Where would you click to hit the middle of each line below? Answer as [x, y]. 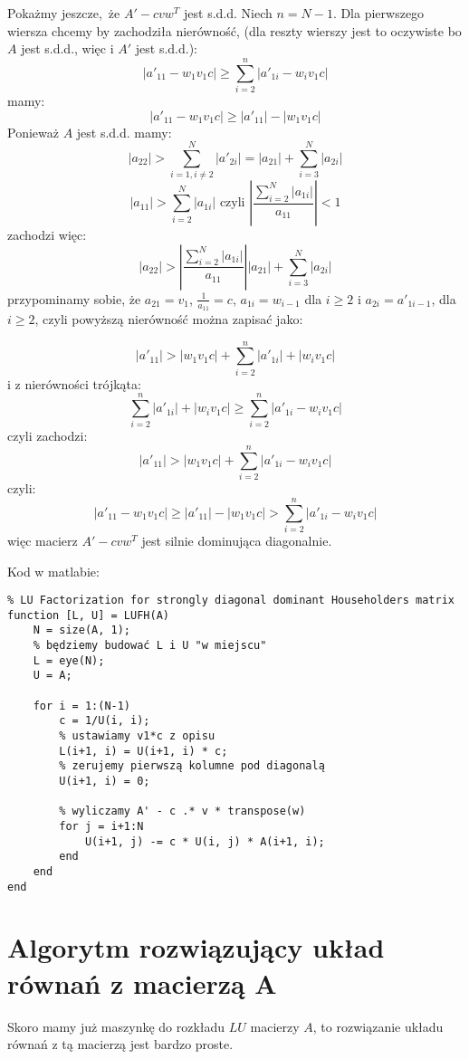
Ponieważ [33, 132]
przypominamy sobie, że [74, 298]
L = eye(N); [69, 660]
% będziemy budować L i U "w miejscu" [150, 646]
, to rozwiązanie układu [378, 1026]
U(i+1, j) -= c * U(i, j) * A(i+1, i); [205, 841]
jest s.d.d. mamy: [124, 132]
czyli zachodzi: [48, 436]
